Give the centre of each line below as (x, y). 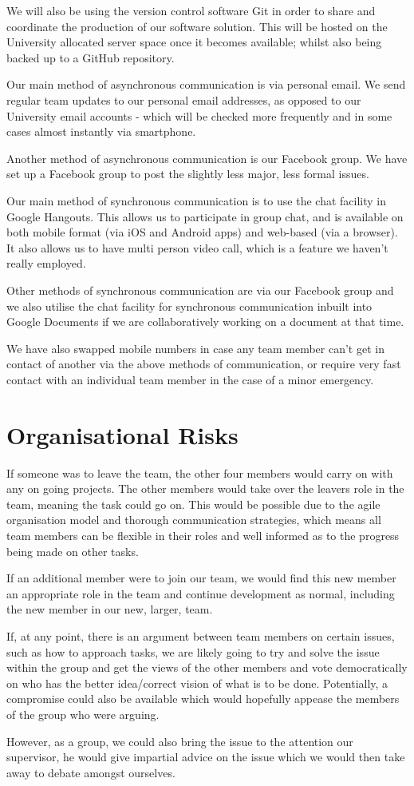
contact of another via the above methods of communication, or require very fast (204, 364)
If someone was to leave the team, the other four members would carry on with (200, 472)
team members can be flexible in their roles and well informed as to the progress (203, 535)
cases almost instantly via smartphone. (101, 131)
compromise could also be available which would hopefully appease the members (203, 699)
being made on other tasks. (73, 551)
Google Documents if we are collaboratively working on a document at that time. (205, 322)
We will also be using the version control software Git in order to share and (191, 10)
